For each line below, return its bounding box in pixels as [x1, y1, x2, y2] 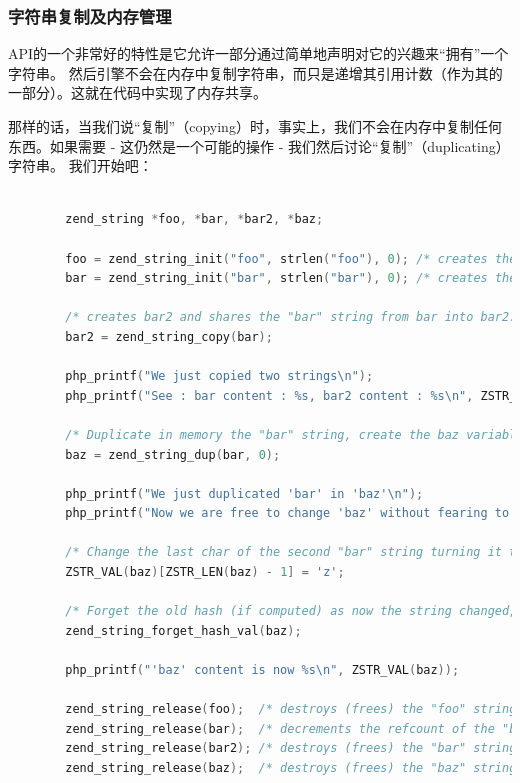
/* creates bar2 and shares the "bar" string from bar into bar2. [65, 310, 517, 325]
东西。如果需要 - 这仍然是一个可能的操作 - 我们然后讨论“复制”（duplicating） [8, 135, 510, 156]
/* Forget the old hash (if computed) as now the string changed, [65, 604, 517, 619]
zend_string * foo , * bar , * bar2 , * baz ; [65, 212, 324, 227]
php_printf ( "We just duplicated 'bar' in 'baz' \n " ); [65, 486, 424, 501]
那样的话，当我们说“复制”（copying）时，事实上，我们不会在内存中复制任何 [8, 116, 502, 136]
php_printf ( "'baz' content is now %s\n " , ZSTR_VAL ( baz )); [65, 663, 460, 678]
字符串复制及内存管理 [8, 3, 172, 28]
